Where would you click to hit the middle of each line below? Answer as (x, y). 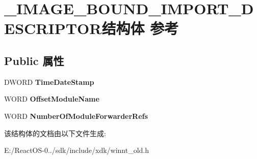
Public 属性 (34, 60)
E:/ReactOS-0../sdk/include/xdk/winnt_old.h (77, 150)
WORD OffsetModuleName (52, 99)
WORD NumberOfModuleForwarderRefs (76, 116)
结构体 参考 (140, 28)
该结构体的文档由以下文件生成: (55, 133)
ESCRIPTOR (53, 28)
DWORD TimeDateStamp (49, 82)
